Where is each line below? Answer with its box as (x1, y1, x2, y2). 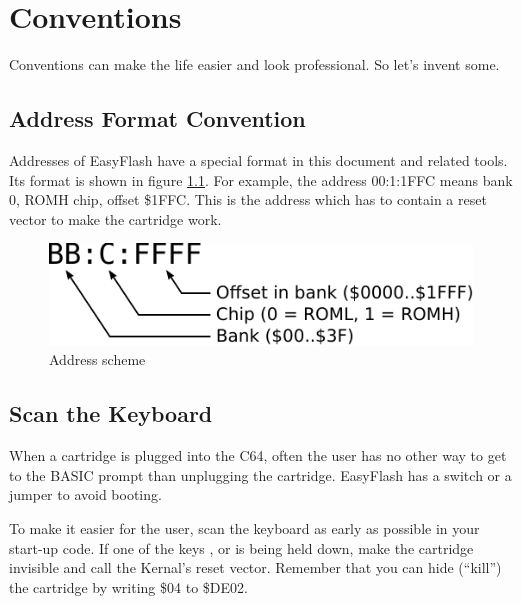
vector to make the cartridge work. (9, 208, 222, 229)
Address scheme (49, 349, 146, 370)
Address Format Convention (9, 103, 306, 134)
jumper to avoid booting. (9, 484, 162, 505)
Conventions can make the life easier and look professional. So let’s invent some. (9, 54, 500, 75)
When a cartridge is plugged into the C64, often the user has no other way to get (9, 445, 507, 466)
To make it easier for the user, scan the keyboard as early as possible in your (9, 518, 480, 539)
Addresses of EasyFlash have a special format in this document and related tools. (9, 149, 508, 170)
